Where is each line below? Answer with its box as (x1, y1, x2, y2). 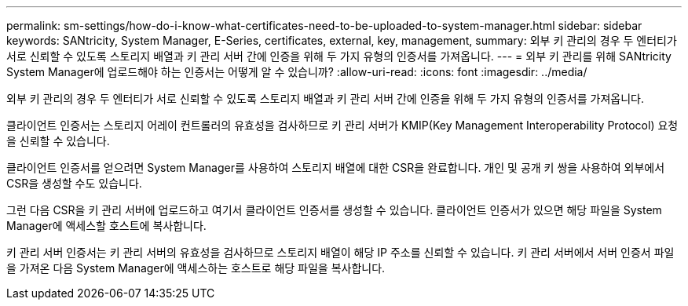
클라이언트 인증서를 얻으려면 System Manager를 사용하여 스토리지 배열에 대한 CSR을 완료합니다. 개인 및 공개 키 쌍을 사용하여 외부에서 (6, 161, 665, 174)
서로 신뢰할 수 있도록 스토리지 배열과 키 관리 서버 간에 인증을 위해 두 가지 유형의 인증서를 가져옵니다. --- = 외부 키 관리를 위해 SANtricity (6, 49, 672, 63)
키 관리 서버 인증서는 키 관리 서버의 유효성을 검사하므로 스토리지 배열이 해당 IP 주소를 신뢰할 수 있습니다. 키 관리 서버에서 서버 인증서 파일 (6, 246, 675, 259)
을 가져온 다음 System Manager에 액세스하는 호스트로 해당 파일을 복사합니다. (6, 261, 386, 275)
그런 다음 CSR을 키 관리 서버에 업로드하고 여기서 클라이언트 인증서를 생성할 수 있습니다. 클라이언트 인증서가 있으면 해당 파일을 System (6, 203, 662, 217)
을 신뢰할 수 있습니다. (6, 134, 110, 148)
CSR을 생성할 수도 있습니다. (6, 177, 142, 190)
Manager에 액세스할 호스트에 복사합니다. (6, 219, 207, 232)
